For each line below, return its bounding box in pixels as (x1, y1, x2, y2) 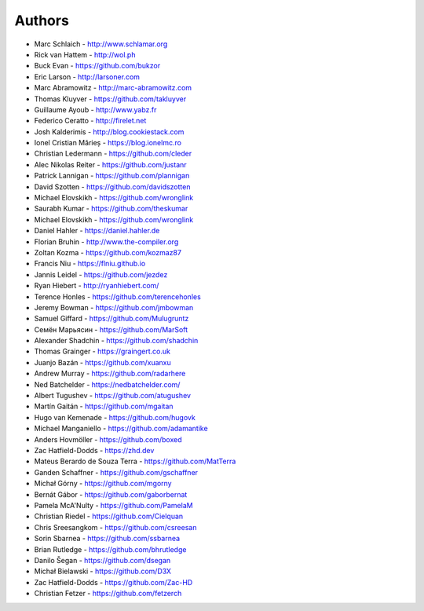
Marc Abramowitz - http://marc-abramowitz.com (34, 83, 192, 93)
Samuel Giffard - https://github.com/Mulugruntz (34, 314, 189, 324)
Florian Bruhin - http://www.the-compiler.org (34, 236, 179, 247)
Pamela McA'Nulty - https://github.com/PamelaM (34, 500, 193, 510)
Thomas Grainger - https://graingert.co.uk (34, 346, 170, 357)
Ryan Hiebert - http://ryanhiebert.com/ (34, 281, 159, 291)
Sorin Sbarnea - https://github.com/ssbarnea (34, 534, 181, 543)
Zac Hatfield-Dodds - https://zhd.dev (34, 446, 155, 455)
